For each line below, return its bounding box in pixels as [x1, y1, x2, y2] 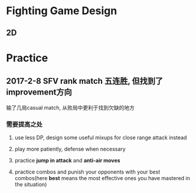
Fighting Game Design [6, 4, 117, 18]
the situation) [14, 181, 47, 188]
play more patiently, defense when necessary [14, 145, 126, 152]
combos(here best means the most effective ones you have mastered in [14, 174, 190, 181]
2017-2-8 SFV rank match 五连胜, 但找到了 [6, 76, 164, 86]
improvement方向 [6, 87, 72, 97]
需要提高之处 [6, 120, 43, 128]
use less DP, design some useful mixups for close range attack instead [14, 134, 187, 141]
